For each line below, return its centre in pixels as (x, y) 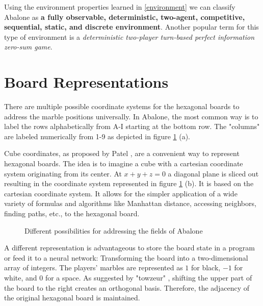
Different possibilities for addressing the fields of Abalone (114, 230)
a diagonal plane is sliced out (213, 173)
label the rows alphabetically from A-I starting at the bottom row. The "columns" (132, 126)
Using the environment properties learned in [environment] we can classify (120, 7)
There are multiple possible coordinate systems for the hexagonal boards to (122, 106)
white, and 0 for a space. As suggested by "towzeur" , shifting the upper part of (128, 277)
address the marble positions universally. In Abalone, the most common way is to (131, 116)
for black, (206, 267)
